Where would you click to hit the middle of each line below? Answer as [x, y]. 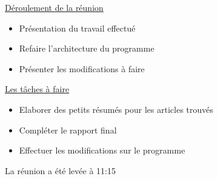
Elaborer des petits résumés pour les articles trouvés [116, 109]
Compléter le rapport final [68, 130]
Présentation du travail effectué [77, 28]
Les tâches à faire [37, 89]
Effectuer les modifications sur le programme [102, 150]
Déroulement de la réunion [54, 7]
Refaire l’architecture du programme [87, 48]
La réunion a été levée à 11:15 [60, 170]
